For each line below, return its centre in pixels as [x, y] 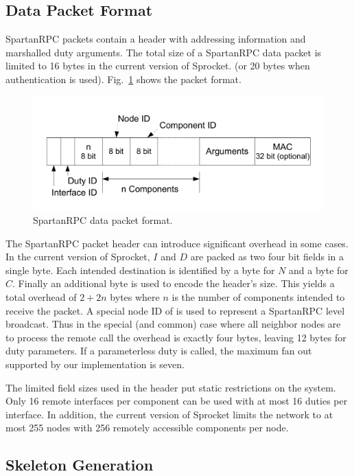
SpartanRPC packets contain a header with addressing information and [156, 39]
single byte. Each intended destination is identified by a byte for [140, 270]
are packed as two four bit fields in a [267, 257]
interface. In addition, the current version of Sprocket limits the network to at [169, 414]
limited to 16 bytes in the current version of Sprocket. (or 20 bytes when [158, 66]
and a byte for [319, 270]
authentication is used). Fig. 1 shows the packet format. [123, 79]
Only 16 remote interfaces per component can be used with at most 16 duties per [177, 401]
